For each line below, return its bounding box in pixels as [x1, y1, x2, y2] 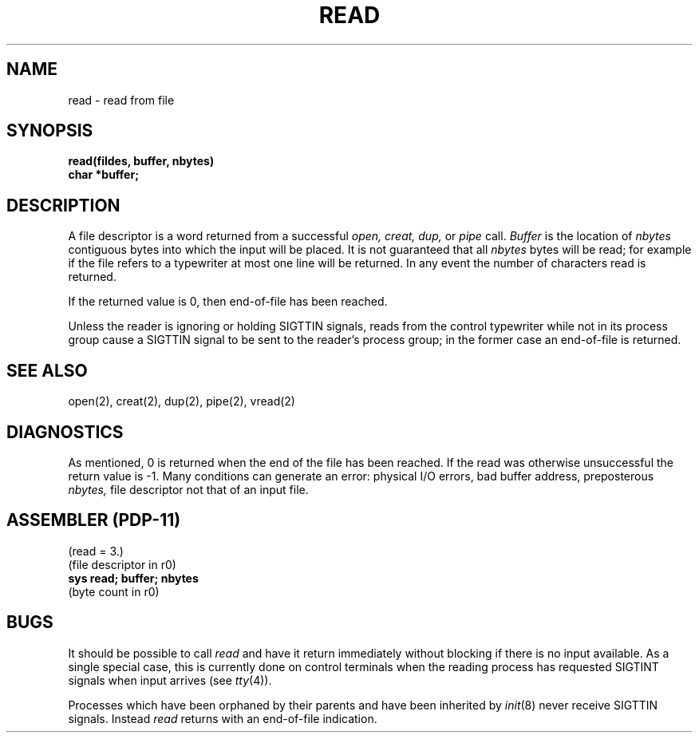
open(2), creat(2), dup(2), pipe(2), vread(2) [68, 394, 295, 409]
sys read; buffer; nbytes [68, 571, 199, 585]
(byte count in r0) [68, 584, 160, 599]
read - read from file [68, 93, 175, 107]
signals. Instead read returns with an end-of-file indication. [68, 711, 377, 725]
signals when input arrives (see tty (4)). [68, 673, 272, 687]
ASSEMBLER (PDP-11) [6, 510, 181, 531]
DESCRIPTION [6, 195, 120, 215]
